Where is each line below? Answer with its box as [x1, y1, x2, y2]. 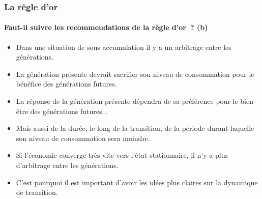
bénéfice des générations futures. [16, 78, 117, 89]
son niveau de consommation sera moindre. [16, 132, 150, 143]
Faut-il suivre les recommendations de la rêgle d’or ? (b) [4, 22, 208, 33]
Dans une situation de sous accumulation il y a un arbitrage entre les [16, 41, 231, 52]
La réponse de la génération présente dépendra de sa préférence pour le [16, 96, 238, 106]
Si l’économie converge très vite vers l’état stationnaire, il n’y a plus [16, 150, 228, 160]
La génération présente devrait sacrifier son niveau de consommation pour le [16, 68, 254, 79]
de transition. [16, 187, 58, 197]
